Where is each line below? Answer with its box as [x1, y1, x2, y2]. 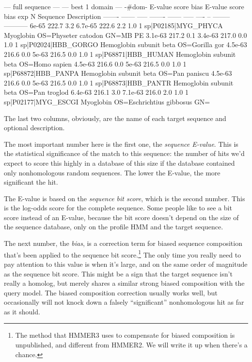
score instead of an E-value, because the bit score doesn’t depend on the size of [4, 212, 239, 222]
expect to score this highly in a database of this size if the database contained [4, 157, 235, 168]
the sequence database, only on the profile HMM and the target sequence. [4, 222, 223, 232]
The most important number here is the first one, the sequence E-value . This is [4, 138, 238, 149]
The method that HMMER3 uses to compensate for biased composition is [15, 330, 235, 340]
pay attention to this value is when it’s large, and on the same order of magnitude [4, 259, 248, 269]
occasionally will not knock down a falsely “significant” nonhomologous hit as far [4, 297, 244, 307]
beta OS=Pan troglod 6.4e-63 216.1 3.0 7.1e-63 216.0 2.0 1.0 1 [4, 87, 189, 97]
